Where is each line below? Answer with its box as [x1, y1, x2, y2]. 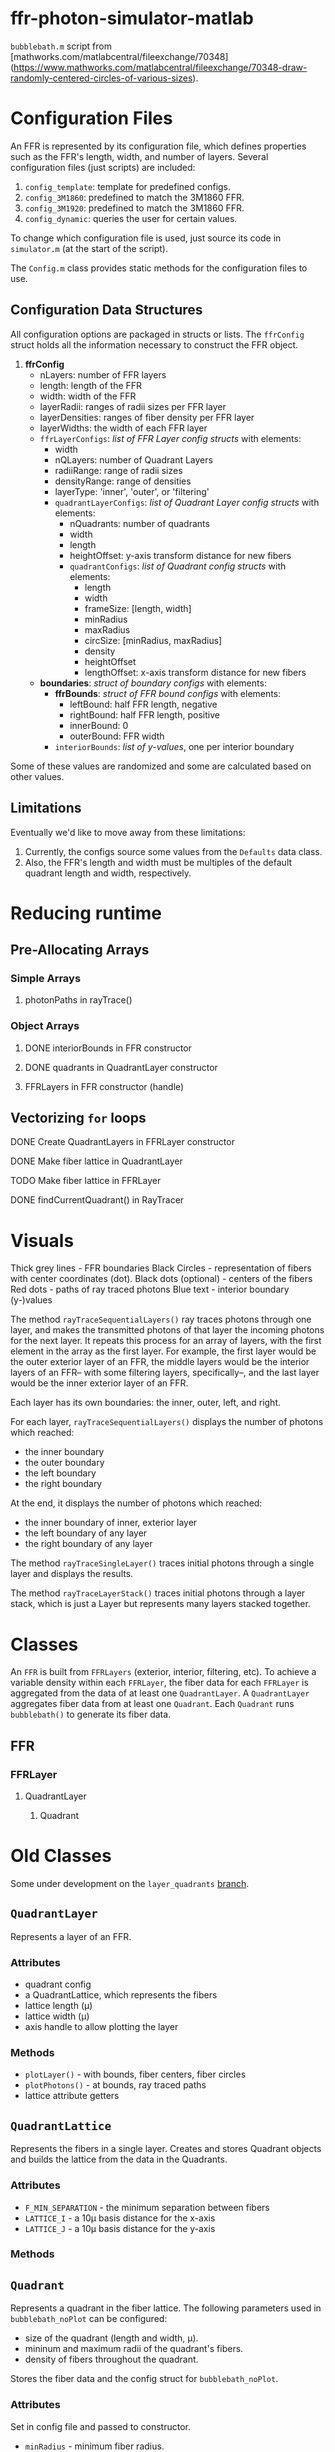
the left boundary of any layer [24, 1527, 148, 1539]
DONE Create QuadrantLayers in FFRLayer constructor [10, 1136, 235, 1148]
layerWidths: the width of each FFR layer [39, 422, 208, 434]
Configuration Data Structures [10, 302, 203, 319]
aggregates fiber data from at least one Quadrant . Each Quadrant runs [10, 1698, 295, 1710]
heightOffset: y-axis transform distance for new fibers [69, 549, 292, 561]
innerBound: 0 [69, 719, 129, 731]
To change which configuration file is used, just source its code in [10, 232, 282, 244]
